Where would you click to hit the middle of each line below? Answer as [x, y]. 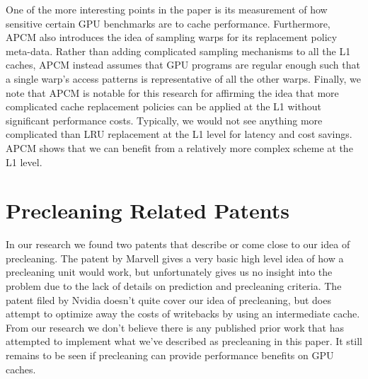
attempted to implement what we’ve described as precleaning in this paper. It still [184, 341]
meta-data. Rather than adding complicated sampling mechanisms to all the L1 [178, 51]
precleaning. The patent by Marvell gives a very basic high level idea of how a [175, 258]
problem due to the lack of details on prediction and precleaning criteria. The [174, 286]
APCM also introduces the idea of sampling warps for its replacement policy [172, 37]
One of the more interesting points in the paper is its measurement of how [167, 9]
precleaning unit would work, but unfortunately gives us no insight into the [169, 272]
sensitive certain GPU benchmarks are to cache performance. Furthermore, [168, 23]
